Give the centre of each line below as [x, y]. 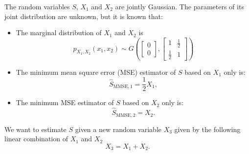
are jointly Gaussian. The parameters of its [180, 6]
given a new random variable [118, 129]
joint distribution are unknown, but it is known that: [84, 16]
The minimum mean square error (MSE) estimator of [96, 72]
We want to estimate [35, 129]
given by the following [207, 129]
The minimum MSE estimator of [65, 102]
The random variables [37, 6]
